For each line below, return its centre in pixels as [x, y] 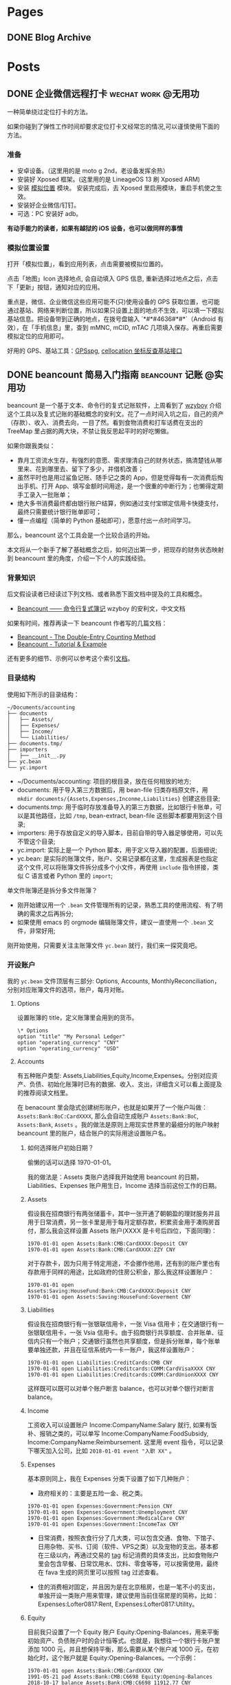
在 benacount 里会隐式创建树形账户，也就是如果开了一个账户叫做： [112, 1107]
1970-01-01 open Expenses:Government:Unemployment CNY [107, 1512]
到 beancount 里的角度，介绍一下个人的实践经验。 [78, 558]
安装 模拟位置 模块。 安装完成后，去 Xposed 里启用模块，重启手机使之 [117, 188]
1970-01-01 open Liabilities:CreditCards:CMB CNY [100, 1363]
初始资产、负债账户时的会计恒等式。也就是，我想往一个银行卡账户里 [124, 1640]
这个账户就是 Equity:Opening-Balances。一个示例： [124, 1658]
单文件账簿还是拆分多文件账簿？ [52, 890]
